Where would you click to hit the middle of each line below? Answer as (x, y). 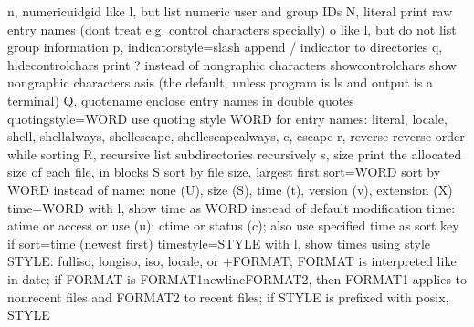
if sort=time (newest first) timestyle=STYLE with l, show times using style (219, 243)
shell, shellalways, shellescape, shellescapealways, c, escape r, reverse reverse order (236, 136)
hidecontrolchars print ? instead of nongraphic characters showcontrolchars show (232, 64)
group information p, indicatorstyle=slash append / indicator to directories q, (225, 47)
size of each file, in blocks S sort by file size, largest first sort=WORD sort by (224, 172)
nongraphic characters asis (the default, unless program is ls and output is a (220, 82)
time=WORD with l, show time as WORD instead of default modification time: (232, 207)
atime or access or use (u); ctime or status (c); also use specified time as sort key (233, 225)
